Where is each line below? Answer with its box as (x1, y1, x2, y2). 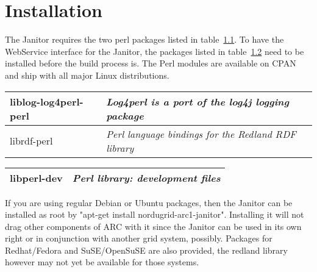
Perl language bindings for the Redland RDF (106, 126, 296, 141)
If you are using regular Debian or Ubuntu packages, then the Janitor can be (5, 196, 293, 209)
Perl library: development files (72, 170, 221, 185)
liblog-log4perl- (10, 94, 84, 109)
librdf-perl (10, 134, 53, 148)
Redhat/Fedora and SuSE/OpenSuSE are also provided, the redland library (5, 243, 288, 256)
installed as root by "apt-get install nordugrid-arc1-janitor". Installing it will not (5, 208, 304, 221)
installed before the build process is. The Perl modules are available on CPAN (5, 57, 296, 70)
